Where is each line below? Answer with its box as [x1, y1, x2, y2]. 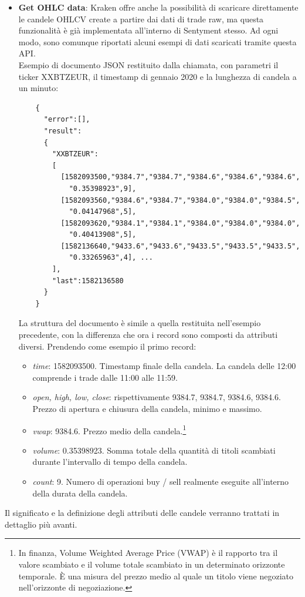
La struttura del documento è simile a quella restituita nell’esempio [18, 317, 261, 329]
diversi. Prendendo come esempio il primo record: [18, 340, 196, 352]
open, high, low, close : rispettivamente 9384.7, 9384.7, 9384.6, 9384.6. [32, 391, 281, 403]
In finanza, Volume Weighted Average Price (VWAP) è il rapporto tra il [18, 546, 278, 559]
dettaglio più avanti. [5, 518, 77, 530]
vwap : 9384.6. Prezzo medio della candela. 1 [32, 422, 187, 437]
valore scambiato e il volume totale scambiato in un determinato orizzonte [18, 558, 285, 570]
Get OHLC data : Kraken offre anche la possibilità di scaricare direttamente [18, 1, 299, 13]
